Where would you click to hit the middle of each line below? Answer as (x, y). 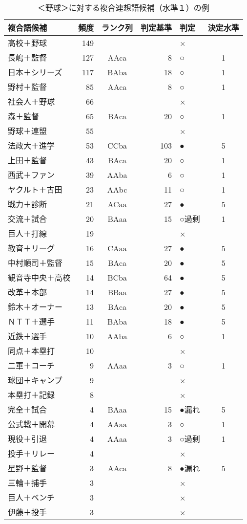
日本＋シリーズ (35, 72)
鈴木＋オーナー (35, 307)
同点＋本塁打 (31, 351)
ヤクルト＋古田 (35, 189)
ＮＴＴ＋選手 (31, 321)
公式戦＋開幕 (31, 424)
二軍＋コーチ (31, 365)
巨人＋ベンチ (31, 497)
